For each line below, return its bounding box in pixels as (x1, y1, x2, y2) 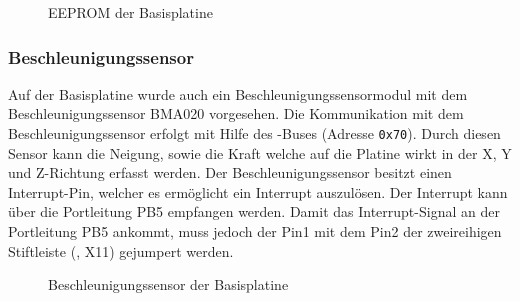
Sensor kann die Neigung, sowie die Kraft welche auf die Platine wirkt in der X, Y (8, 142, 512, 163)
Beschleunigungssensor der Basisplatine (48, 274, 289, 295)
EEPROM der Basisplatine (48, 2, 213, 22)
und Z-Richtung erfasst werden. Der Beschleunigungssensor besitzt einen (8, 162, 452, 183)
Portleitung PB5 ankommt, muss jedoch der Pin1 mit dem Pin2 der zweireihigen (8, 221, 502, 242)
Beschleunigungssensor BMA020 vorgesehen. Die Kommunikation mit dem (8, 103, 464, 124)
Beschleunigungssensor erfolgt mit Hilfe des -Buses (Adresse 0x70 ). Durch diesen (8, 123, 501, 143)
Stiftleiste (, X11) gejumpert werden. (8, 240, 234, 261)
